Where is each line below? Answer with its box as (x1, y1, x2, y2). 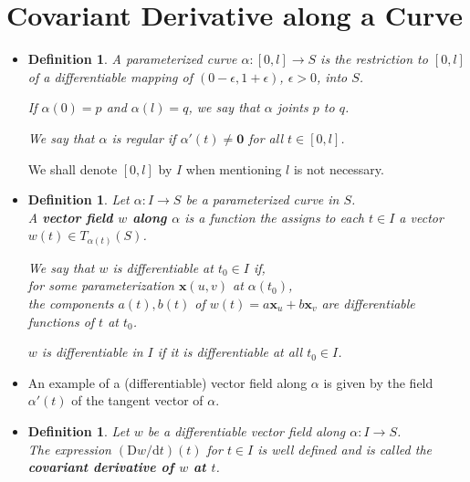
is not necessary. (293, 159, 384, 178)
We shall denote (27, 159, 118, 178)
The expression (27, 439, 111, 458)
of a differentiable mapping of (27, 67, 193, 86)
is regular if (111, 128, 176, 147)
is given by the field (323, 372, 433, 392)
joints (277, 98, 308, 117)
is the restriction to (320, 49, 428, 68)
